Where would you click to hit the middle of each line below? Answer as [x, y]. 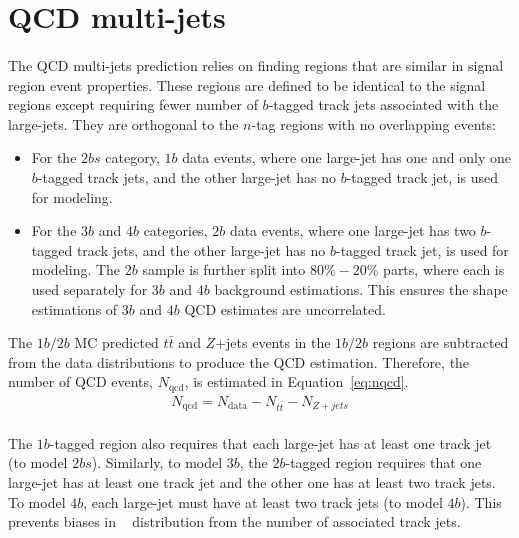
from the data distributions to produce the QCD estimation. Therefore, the [239, 361]
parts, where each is [444, 269]
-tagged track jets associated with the [383, 104]
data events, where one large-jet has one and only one [346, 157]
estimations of [74, 308]
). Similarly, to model [157, 462]
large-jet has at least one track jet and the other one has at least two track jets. [252, 482]
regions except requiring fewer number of [133, 104]
